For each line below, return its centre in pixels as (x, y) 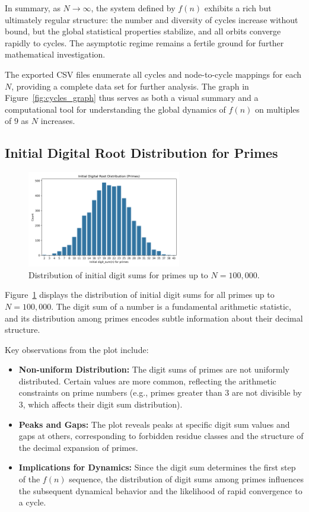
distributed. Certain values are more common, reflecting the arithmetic (147, 381)
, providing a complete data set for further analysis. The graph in (130, 86)
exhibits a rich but (238, 8)
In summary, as (33, 8)
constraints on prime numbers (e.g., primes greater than (120, 392)
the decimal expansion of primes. (78, 447)
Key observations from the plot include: (77, 349)
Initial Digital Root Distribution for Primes (141, 153)
